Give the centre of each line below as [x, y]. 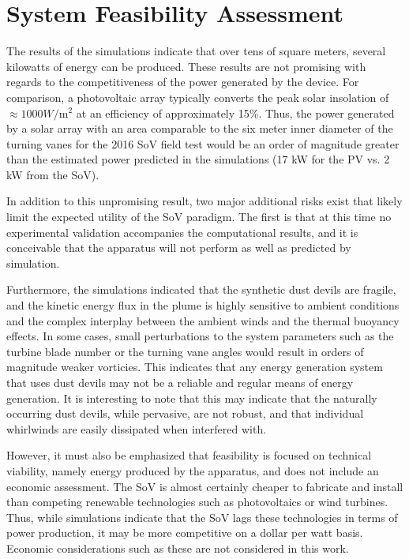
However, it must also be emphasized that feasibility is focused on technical [189, 455]
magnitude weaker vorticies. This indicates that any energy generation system [195, 367]
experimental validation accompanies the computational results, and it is [182, 232]
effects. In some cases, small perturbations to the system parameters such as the [200, 336]
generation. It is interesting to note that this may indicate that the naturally [192, 398]
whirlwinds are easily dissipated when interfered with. [137, 428]
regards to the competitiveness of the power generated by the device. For [183, 82]
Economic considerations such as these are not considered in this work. [178, 548]
